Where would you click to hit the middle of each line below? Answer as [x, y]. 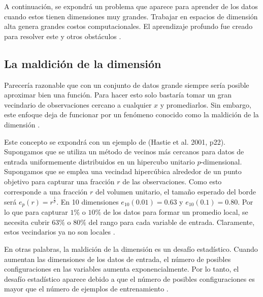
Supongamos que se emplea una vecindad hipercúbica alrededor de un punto [123, 171]
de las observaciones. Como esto [172, 181]
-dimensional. [221, 161]
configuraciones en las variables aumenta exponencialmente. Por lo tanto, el [122, 269]
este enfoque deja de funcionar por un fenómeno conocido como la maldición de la [131, 114]
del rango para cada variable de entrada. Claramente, [172, 222]
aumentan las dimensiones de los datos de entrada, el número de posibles [118, 259]
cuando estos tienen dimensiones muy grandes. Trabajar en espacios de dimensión [131, 16]
